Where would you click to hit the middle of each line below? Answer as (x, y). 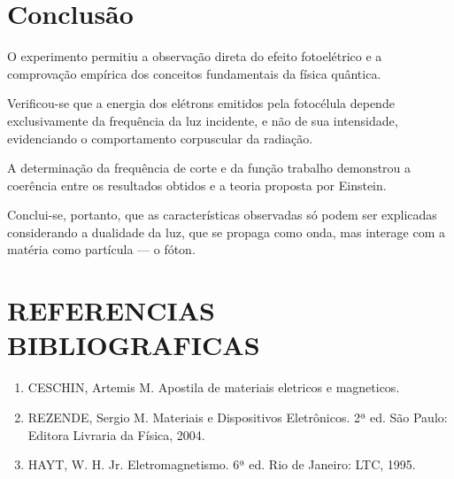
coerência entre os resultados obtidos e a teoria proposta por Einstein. (197, 185)
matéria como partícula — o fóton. (101, 249)
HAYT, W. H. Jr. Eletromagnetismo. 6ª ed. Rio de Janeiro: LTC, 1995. (222, 464)
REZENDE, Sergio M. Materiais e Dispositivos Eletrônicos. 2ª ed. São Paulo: (238, 417)
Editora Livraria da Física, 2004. (116, 434)
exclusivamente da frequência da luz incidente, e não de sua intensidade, (203, 120)
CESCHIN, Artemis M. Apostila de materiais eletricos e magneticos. (214, 387)
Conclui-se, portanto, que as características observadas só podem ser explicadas (222, 215)
